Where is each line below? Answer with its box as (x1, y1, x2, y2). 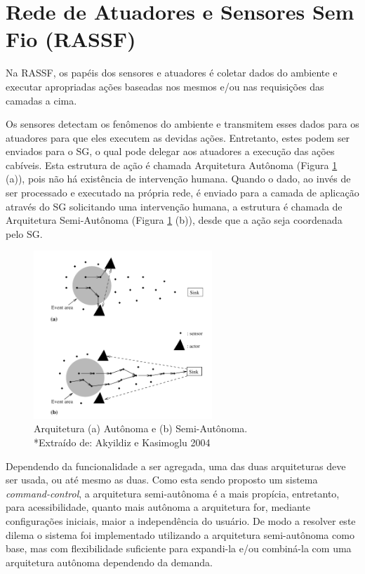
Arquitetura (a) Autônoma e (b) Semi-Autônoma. (34, 421, 248, 436)
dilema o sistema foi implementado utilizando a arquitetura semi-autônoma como (6, 527, 354, 542)
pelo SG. (6, 226, 43, 241)
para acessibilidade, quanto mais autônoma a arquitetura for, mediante (6, 500, 311, 514)
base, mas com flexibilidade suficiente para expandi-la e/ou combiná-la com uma (6, 541, 352, 556)
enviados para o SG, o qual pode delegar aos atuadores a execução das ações (6, 144, 335, 159)
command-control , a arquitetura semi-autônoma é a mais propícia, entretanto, (6, 486, 340, 500)
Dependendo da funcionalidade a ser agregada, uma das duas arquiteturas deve (6, 458, 346, 473)
